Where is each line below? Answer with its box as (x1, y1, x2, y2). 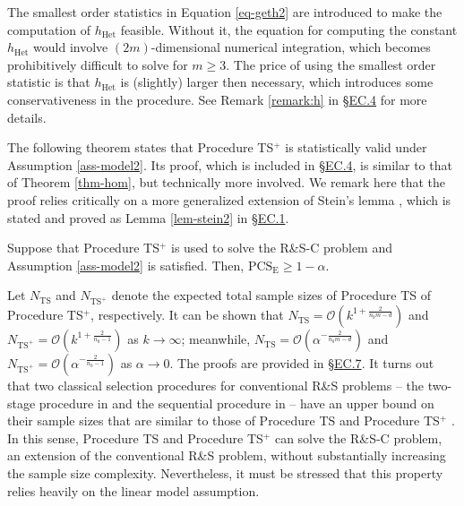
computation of (7, 20, 90, 39)
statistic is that (7, 73, 90, 91)
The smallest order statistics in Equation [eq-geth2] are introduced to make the (7, 3, 443, 21)
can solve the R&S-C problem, (274, 428, 443, 447)
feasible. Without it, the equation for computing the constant (120, 20, 458, 39)
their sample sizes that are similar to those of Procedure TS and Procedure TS (7, 411, 440, 430)
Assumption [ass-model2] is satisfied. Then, (7, 255, 245, 274)
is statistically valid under (285, 138, 427, 157)
